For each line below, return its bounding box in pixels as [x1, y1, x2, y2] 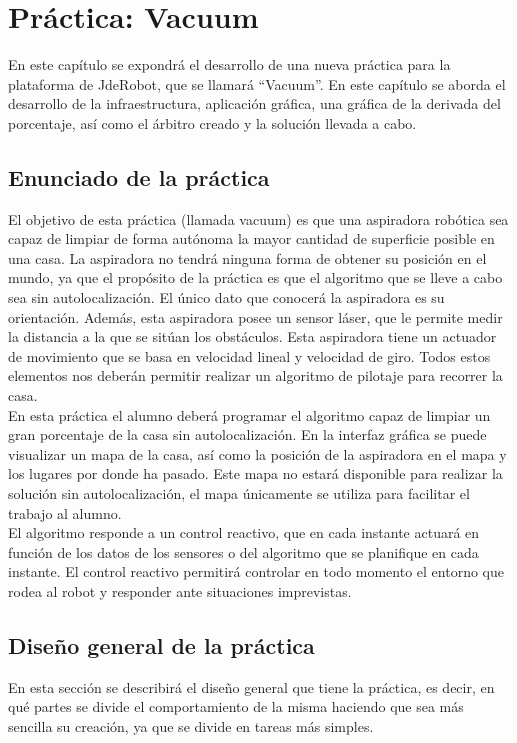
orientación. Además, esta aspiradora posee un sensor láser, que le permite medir [8, 306, 503, 327]
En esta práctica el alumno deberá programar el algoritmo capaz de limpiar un [8, 404, 491, 425]
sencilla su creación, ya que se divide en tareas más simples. [8, 715, 374, 736]
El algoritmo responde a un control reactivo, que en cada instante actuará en [8, 522, 480, 543]
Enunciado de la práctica [8, 161, 270, 192]
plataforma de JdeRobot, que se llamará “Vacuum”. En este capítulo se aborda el [8, 73, 506, 94]
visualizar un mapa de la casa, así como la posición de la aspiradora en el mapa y [8, 443, 507, 464]
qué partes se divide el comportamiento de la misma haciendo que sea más [8, 696, 464, 717]
